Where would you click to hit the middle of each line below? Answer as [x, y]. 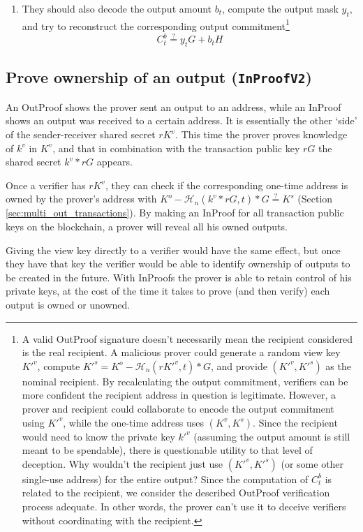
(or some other [312, 463]
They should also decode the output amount [117, 8]
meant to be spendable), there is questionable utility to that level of [167, 450]
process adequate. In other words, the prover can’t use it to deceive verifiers [184, 506]
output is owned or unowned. [68, 304]
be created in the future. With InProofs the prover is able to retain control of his [179, 277]
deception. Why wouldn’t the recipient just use [123, 463]
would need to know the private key [98, 436]
